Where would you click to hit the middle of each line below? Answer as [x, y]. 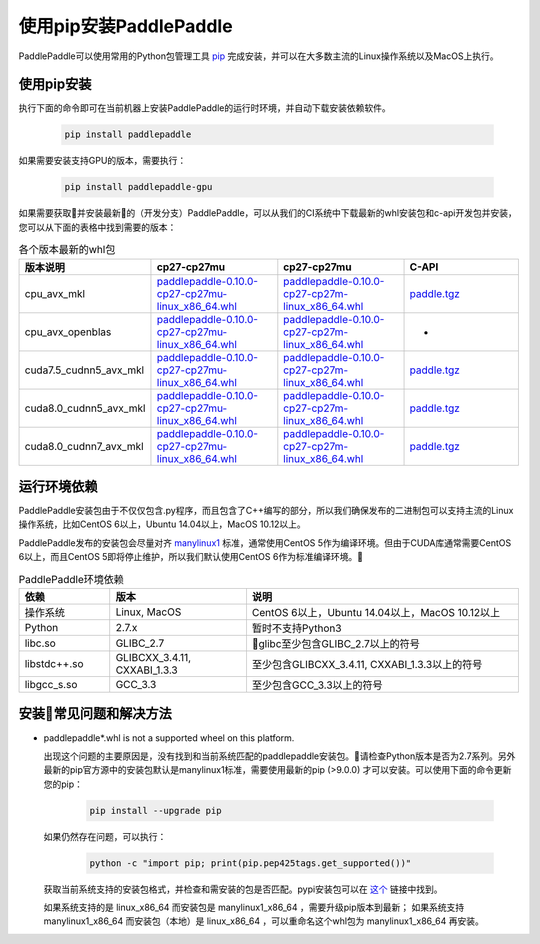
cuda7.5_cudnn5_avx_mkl [84, 370]
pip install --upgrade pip [155, 810]
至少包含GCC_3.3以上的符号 [317, 685]
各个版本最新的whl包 [67, 250]
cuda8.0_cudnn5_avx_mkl [85, 408]
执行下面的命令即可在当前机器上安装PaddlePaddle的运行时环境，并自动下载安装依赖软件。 [204, 108]
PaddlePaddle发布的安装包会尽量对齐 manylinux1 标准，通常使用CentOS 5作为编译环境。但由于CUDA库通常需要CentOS [265, 542]
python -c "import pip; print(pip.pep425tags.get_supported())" [250, 863]
